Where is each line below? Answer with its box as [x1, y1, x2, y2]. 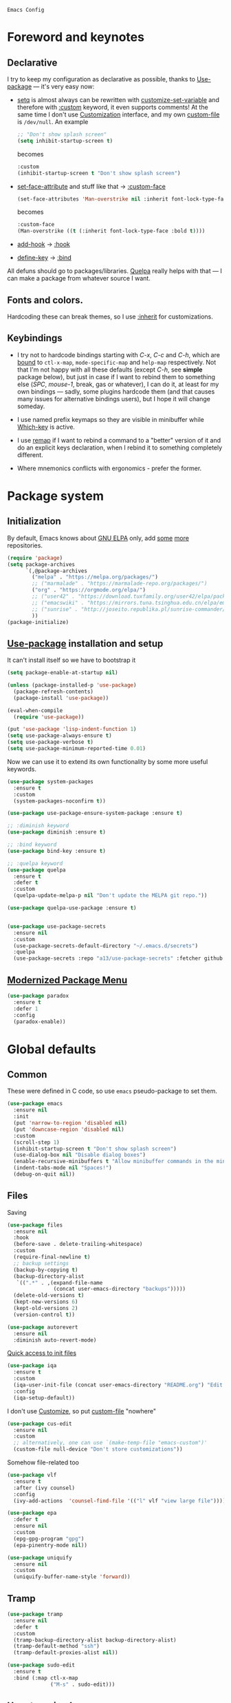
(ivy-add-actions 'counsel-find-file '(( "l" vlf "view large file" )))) [13, 1497, 226, 1504]
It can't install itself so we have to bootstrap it [7, 656, 136, 665]
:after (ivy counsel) [13, 1484, 76, 1491]
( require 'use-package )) [13, 714, 85, 720]
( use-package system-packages [7, 778, 94, 785]
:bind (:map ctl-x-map [13, 1674, 78, 1682]
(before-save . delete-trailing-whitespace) [13, 1241, 143, 1248]
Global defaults [7, 1041, 96, 1057]
